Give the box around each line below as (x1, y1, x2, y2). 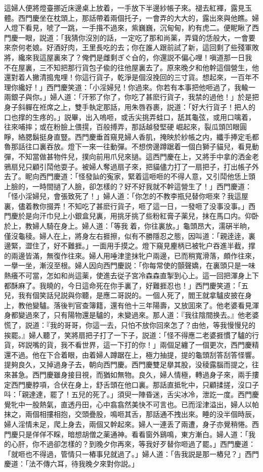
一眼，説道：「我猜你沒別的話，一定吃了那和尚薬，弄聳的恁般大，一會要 (18, 32, 255, 42)
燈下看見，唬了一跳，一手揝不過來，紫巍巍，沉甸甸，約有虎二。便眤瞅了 (11, 22, 252, 33)
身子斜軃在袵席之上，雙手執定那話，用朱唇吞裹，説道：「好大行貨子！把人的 (4, 101, 255, 112)
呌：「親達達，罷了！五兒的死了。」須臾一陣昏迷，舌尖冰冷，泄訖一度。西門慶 (4, 389, 259, 400)
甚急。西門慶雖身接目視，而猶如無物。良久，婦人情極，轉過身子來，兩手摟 (11, 369, 259, 379)
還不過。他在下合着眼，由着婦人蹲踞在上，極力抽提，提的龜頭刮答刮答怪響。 (4, 349, 259, 360)
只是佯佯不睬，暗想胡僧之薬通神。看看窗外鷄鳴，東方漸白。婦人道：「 (18, 428, 248, 439)
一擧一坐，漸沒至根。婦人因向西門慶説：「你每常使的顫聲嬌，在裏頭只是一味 (4, 260, 255, 271)
